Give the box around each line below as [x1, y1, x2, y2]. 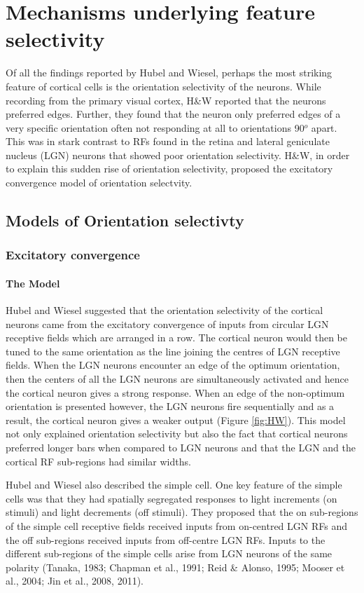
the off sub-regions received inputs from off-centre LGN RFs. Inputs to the [6, 532, 325, 547]
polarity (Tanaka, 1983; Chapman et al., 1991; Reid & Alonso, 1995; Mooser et [6, 559, 345, 574]
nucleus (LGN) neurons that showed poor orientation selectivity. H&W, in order [6, 147, 350, 162]
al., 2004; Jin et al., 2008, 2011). [6, 573, 143, 588]
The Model [6, 275, 60, 290]
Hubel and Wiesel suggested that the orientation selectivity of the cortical [6, 303, 323, 318]
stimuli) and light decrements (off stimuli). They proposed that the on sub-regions [6, 505, 358, 519]
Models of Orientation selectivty [6, 210, 244, 231]
